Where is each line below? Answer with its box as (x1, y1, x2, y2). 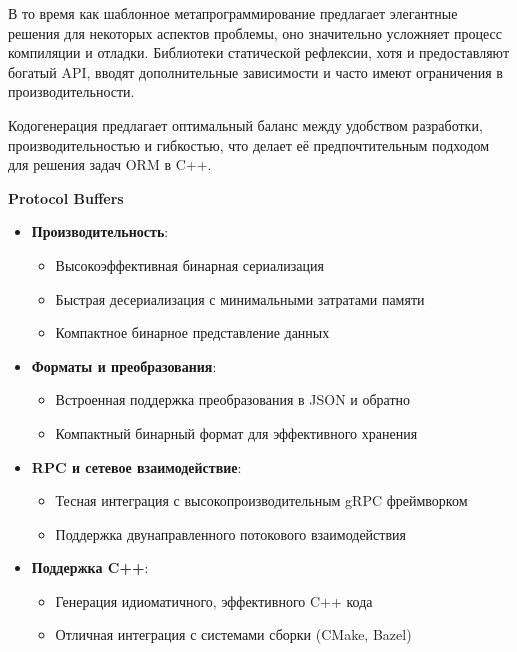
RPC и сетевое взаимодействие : (31, 456, 242, 477)
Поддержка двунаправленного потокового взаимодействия (55, 523, 406, 544)
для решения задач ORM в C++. (8, 154, 212, 175)
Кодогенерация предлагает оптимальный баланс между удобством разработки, (8, 114, 483, 135)
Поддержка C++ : (31, 557, 149, 578)
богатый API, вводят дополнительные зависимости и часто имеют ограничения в (8, 61, 503, 82)
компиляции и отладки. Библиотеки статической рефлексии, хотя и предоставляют (8, 42, 509, 63)
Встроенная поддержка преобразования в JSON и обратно (55, 389, 411, 410)
